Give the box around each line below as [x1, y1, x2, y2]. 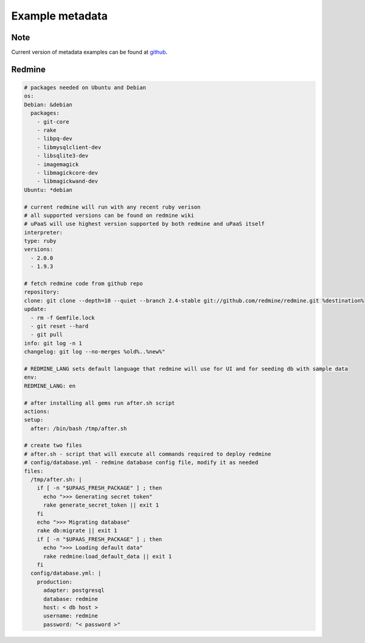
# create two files [24, 442, 82, 449]
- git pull [30, 331, 63, 338]
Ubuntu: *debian [24, 186, 73, 193]
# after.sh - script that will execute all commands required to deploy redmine [24, 451, 271, 457]
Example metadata [11, 9, 108, 23]
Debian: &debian [24, 101, 73, 108]
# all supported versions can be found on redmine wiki [24, 212, 195, 219]
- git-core [36, 118, 69, 125]
